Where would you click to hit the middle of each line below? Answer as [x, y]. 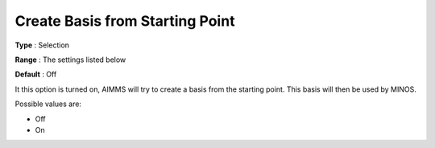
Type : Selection [42, 45]
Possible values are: [48, 104]
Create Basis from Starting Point [125, 21]
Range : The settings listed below [70, 60]
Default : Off [36, 74]
